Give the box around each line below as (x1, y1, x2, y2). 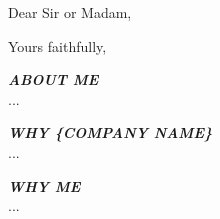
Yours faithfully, (8, 35, 107, 56)
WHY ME (8, 175, 81, 196)
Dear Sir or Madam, (8, 2, 132, 22)
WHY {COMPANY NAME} (8, 122, 213, 143)
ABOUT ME (8, 69, 99, 90)
